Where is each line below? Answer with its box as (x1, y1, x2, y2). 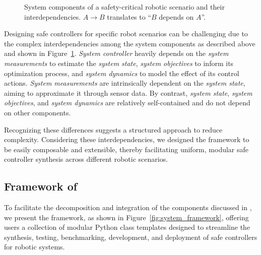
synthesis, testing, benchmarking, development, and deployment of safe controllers (4, 231, 257, 242)
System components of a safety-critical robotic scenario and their (24, 2, 225, 12)
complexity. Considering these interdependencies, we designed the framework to (4, 134, 249, 145)
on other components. (4, 107, 71, 117)
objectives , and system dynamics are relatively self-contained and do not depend (4, 97, 250, 108)
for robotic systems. (4, 241, 65, 252)
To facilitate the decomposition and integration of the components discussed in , (4, 202, 252, 213)
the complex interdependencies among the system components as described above (4, 38, 255, 48)
